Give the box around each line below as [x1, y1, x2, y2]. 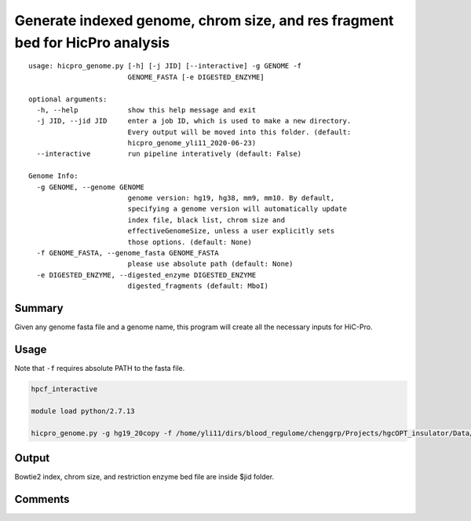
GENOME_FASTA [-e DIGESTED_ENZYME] [127, 72, 265, 82]
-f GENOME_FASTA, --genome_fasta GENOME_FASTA [36, 248, 219, 257]
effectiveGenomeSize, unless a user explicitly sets [127, 226, 335, 236]
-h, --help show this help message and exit [36, 105, 257, 114]
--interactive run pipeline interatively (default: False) [36, 149, 302, 159]
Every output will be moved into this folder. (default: [127, 127, 352, 137]
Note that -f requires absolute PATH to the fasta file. [14, 363, 185, 372]
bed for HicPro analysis [14, 34, 170, 51]
